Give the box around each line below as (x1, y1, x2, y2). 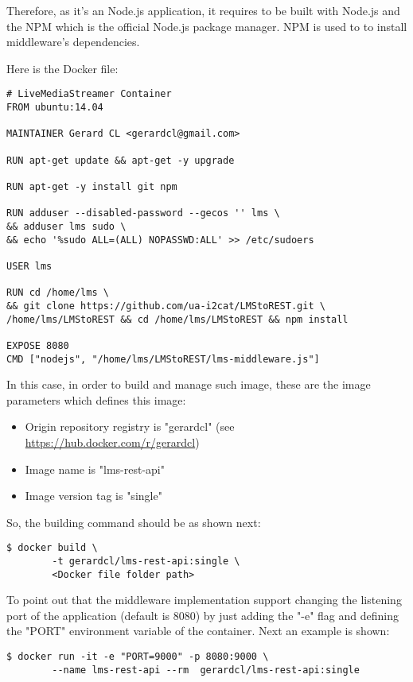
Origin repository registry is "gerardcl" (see (25, 418, 235, 435)
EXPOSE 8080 (6, 339, 69, 351)
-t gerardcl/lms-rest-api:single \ (52, 555, 240, 567)
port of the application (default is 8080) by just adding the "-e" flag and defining (6, 606, 399, 623)
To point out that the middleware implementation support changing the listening (6, 591, 402, 608)
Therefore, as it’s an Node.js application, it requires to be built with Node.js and (6, 2, 400, 18)
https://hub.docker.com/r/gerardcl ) (25, 433, 200, 450)
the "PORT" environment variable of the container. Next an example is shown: (6, 622, 390, 639)
